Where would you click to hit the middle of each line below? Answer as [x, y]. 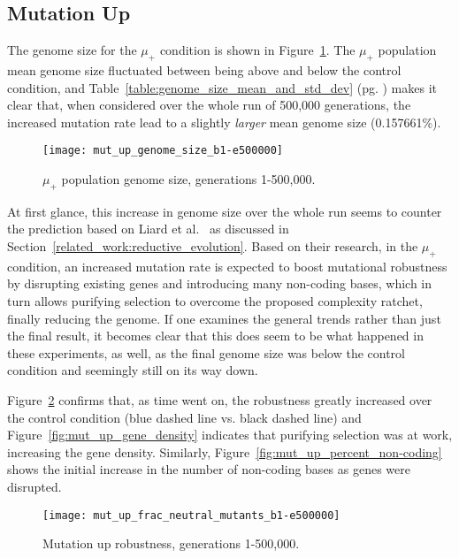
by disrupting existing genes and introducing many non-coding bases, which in [220, 283]
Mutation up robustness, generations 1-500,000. [171, 543]
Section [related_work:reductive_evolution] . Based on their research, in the [213, 246]
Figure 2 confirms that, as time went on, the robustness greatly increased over [220, 399]
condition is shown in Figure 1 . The [257, 50]
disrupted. [34, 486]
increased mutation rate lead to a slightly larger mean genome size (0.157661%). [224, 122]
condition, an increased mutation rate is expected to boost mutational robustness [227, 266]
